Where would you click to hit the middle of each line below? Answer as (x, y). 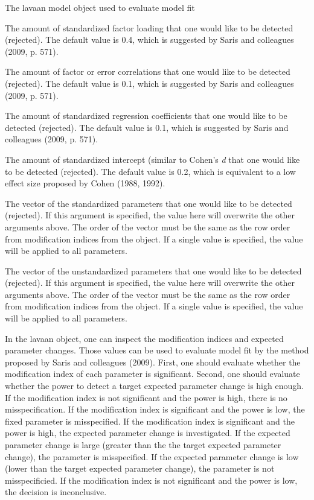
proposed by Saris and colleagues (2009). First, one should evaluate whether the (153, 362)
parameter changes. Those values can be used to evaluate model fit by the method (157, 350)
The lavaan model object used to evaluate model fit (100, 7)
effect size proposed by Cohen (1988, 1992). (85, 183)
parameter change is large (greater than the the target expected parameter (143, 445)
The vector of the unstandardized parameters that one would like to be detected (153, 271)
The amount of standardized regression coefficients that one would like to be (146, 116)
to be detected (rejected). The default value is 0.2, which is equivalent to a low (150, 171)
